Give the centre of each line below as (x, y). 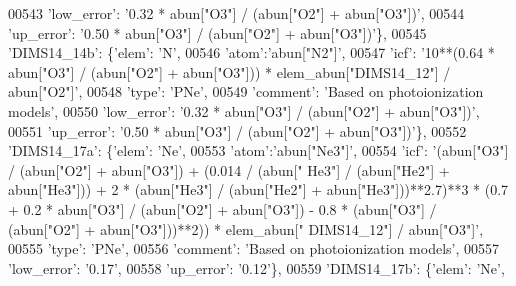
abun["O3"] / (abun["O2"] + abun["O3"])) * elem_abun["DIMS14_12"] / (229, 71)
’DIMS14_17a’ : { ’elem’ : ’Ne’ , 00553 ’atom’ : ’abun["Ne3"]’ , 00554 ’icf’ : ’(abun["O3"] (258, 150)
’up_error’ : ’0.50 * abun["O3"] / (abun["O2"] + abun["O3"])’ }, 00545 (217, 32)
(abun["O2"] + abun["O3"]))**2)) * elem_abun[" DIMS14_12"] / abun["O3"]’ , (246, 228)
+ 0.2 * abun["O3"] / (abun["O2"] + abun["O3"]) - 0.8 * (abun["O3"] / (222, 208)
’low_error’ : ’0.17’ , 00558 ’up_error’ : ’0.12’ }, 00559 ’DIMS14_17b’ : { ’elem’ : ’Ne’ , (256, 267)
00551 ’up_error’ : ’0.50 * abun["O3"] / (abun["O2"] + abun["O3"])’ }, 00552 (237, 130)
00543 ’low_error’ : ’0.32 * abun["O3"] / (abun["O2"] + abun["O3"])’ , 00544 (236, 13)
